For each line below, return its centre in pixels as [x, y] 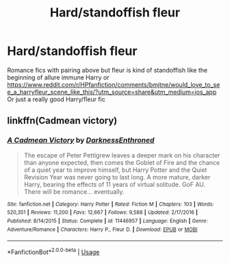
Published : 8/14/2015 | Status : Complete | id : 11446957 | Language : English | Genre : [107, 221]
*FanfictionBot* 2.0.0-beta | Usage [53, 251]
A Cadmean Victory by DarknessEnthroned [81, 140]
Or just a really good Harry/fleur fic [56, 99]
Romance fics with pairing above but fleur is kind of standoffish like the [107, 70]
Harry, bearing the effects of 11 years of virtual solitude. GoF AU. [115, 184]
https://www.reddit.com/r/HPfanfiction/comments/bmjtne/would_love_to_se [114, 84]
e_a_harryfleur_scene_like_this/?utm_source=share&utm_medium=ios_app [112, 92]
